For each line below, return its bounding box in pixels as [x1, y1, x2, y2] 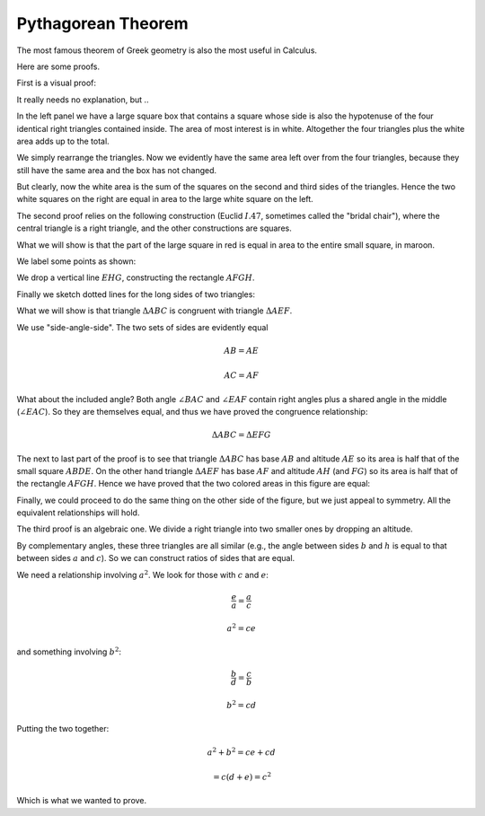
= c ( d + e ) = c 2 [212, 770, 272, 782]
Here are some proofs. [16, 61, 101, 72]
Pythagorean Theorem [16, 13, 189, 33]
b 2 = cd [225, 698, 257, 710]
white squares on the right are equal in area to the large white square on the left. [16, 194, 313, 205]
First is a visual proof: [16, 77, 97, 89]
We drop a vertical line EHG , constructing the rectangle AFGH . [16, 272, 255, 283]
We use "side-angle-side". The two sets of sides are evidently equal [16, 321, 269, 332]
